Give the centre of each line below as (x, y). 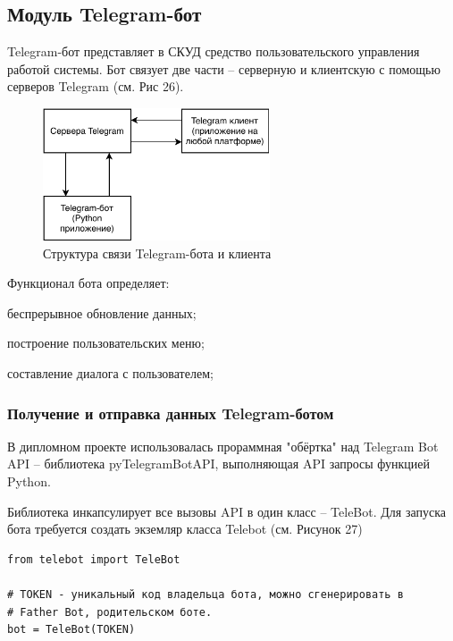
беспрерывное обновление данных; (102, 312)
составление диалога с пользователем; (110, 373)
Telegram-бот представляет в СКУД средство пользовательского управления (214, 51)
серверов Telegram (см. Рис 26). (96, 86)
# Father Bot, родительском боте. (110, 612)
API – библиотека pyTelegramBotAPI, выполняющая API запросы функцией (219, 464)
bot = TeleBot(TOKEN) (71, 630)
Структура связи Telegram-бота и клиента (157, 253)
